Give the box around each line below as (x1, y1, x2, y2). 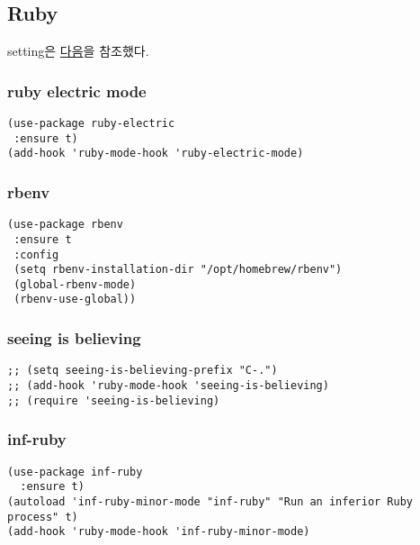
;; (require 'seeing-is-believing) (7, 394, 220, 407)
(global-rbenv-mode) (13, 277, 137, 291)
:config (13, 248, 59, 261)
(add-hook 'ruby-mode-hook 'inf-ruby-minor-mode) (7, 525, 310, 539)
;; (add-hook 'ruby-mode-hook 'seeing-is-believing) (7, 379, 329, 393)
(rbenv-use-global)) (13, 293, 137, 306)
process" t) (7, 510, 78, 523)
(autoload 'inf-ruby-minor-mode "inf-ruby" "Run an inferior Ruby (7, 495, 414, 508)
